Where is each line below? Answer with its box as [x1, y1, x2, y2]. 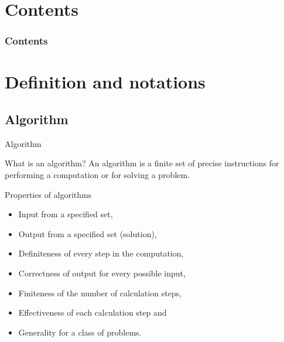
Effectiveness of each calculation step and [18, 306, 167, 319]
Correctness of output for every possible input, [18, 266, 186, 279]
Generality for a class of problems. [18, 326, 142, 338]
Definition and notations [5, 70, 206, 94]
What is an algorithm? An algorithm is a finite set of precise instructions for [5, 157, 279, 169]
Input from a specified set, [18, 208, 113, 220]
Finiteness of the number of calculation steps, [18, 286, 182, 299]
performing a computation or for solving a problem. [5, 168, 190, 180]
